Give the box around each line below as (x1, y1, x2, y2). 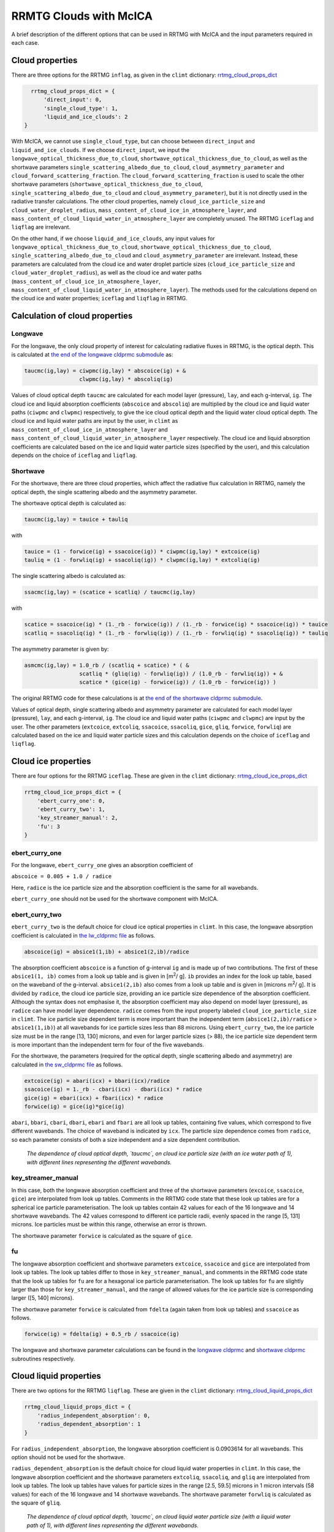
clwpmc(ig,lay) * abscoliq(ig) (78, 376, 173, 383)
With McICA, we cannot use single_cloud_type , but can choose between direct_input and (11, 138, 255, 145)
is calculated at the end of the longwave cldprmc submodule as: (11, 351, 173, 358)
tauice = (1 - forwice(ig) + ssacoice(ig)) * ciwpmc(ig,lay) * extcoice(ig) (24, 548, 260, 555)
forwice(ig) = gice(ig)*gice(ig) (24, 1103, 125, 1110)
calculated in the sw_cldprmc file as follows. (11, 1061, 123, 1068)
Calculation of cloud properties (11, 311, 133, 321)
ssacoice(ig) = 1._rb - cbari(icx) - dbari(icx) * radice (24, 1086, 202, 1093)
